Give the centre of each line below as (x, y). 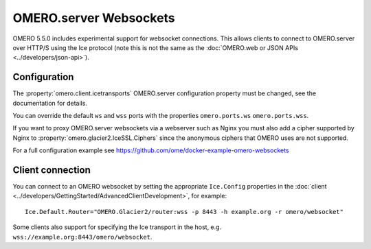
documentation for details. (50, 103)
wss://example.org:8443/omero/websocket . (82, 237)
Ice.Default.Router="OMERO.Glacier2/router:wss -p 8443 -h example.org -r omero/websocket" (184, 212)
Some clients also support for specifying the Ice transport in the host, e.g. (117, 227)
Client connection (52, 170)
